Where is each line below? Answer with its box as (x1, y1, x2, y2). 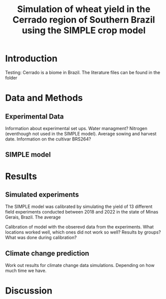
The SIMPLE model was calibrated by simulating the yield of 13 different (5, 203, 153, 209)
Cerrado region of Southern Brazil (12, 14, 156, 25)
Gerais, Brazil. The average (5, 214, 61, 220)
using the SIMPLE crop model (21, 25, 146, 36)
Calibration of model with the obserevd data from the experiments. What (5, 224, 154, 230)
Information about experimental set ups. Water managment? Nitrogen (5, 125, 148, 131)
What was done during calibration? (5, 234, 77, 240)
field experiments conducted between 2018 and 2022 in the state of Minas (5, 209, 159, 215)
